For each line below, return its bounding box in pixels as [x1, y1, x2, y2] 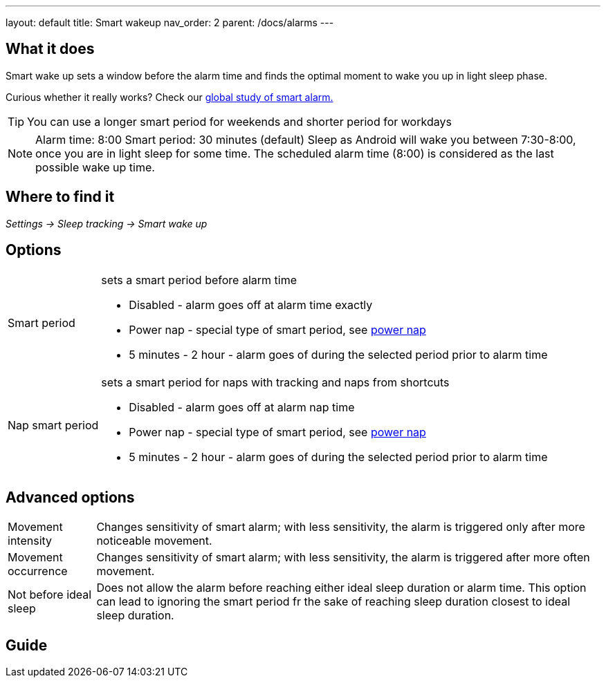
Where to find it [6, 188, 115, 206]
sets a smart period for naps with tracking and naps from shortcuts [101, 375, 450, 389]
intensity [8, 534, 53, 548]
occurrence [8, 564, 68, 579]
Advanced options [6, 488, 135, 506]
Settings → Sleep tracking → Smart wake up [6, 217, 208, 230]
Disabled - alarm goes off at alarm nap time [129, 400, 355, 414]
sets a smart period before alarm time [101, 272, 297, 287]
